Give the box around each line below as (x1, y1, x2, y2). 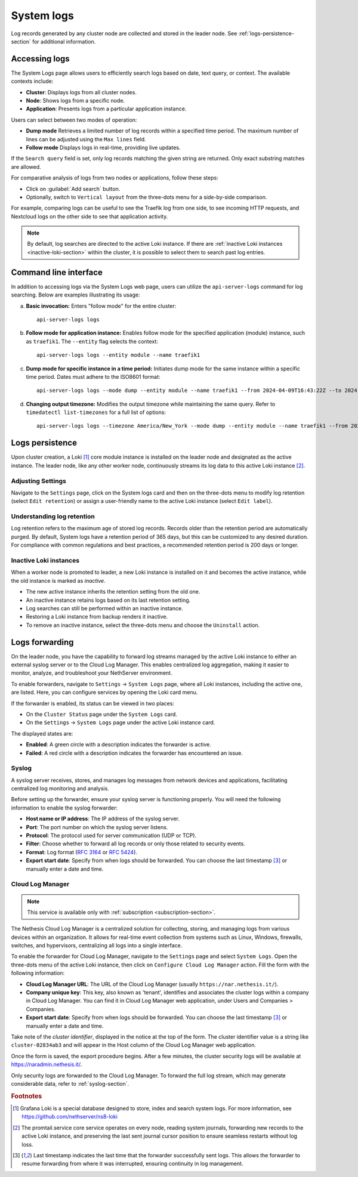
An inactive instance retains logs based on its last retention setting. (26, 597, 191, 604)
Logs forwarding (11, 637, 74, 647)
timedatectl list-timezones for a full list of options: (26, 409, 166, 416)
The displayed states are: (11, 730, 73, 737)
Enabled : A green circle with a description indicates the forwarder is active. (26, 741, 211, 748)
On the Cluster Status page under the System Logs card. (26, 710, 177, 718)
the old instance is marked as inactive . (11, 577, 106, 584)
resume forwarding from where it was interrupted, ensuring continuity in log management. (21, 1160, 243, 1167)
